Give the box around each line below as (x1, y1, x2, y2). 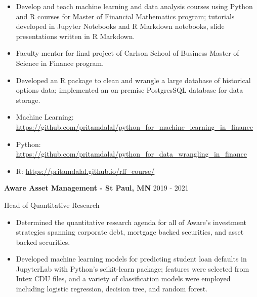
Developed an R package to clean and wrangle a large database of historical (16, 75, 251, 85)
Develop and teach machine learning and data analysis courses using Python (16, 1, 253, 11)
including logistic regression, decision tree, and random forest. (16, 283, 208, 294)
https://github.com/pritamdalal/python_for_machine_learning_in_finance (16, 121, 253, 132)
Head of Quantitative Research (4, 199, 100, 210)
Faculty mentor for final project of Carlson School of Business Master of (16, 48, 239, 58)
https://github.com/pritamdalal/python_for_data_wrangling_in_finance (16, 148, 247, 159)
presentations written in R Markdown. (16, 30, 135, 41)
